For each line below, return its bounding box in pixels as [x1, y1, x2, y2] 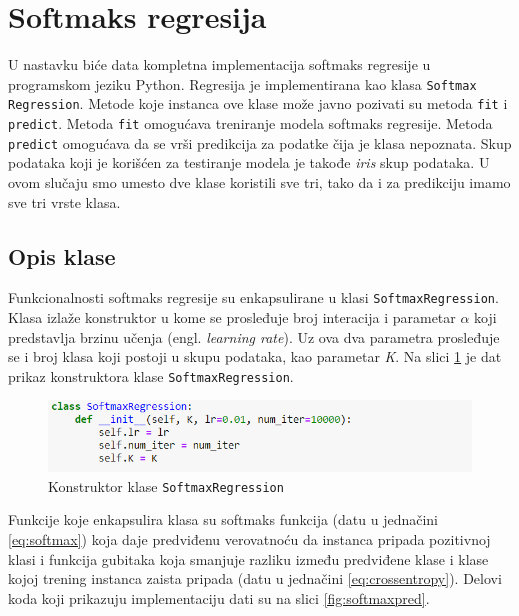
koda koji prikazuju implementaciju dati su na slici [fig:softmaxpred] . [8, 587, 430, 608]
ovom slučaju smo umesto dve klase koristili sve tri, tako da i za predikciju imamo [8, 171, 511, 192]
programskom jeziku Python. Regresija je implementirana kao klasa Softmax [8, 73, 477, 94]
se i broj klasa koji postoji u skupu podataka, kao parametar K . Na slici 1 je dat [8, 346, 502, 367]
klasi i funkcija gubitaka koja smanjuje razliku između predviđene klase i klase [8, 548, 489, 569]
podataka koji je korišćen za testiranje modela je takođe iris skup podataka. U [8, 152, 490, 173]
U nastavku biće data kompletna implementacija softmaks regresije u [8, 54, 431, 75]
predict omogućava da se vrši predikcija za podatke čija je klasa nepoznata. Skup [8, 132, 512, 153]
